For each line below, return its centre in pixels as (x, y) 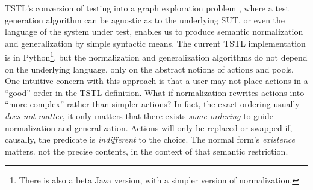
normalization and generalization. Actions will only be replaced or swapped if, (149, 127)
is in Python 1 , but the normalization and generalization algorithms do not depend (156, 56)
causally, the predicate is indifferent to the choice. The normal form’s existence (150, 139)
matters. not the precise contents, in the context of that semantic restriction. (147, 151)
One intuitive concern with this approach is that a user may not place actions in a (156, 81)
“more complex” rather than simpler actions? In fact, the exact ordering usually (152, 104)
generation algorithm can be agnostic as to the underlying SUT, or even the (145, 19)
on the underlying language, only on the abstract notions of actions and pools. (149, 69)
